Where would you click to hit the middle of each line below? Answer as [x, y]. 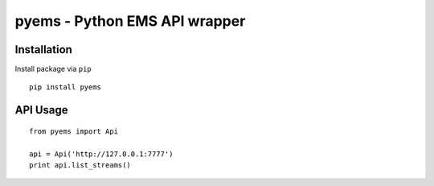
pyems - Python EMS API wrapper [130, 21]
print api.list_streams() [80, 165]
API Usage [41, 110]
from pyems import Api [74, 131]
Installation [43, 50]
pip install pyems [66, 87]
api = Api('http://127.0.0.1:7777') [101, 154]
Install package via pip [53, 69]
